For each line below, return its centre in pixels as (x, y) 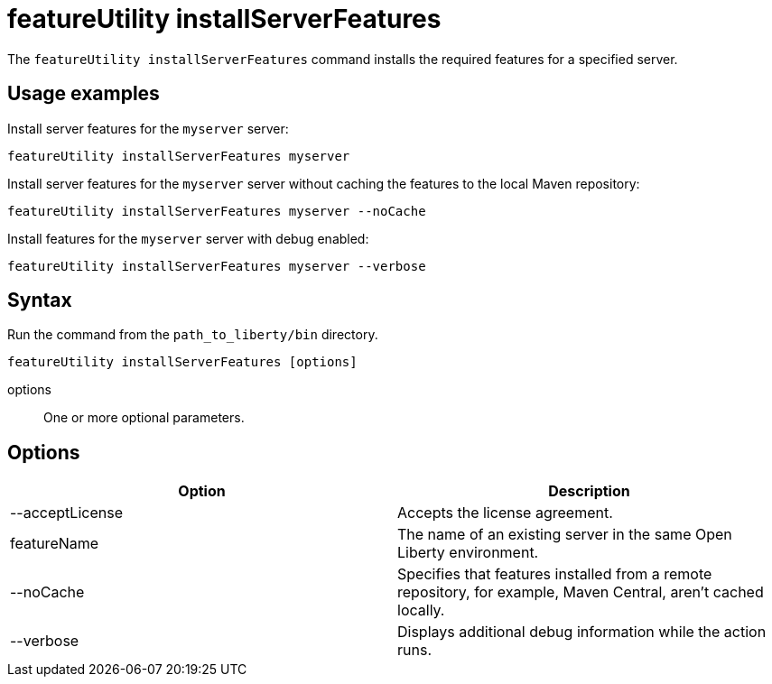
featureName (55, 544)
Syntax (40, 300)
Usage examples (84, 94)
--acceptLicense (66, 513)
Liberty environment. (468, 553)
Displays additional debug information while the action (582, 632)
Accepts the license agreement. (505, 513)
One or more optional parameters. (144, 418)
